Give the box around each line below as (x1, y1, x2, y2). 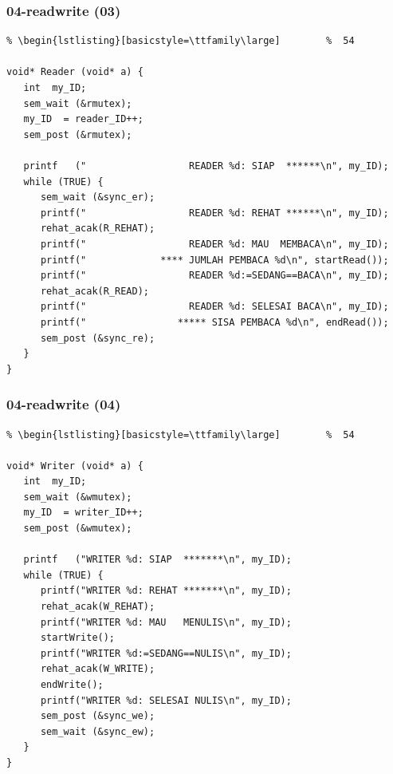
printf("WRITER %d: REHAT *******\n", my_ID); (40, 585, 292, 597)
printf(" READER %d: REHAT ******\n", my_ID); (40, 207, 389, 219)
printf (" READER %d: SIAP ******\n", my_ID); (23, 160, 389, 172)
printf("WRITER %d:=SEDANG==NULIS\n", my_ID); (40, 647, 292, 659)
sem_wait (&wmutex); (23, 491, 132, 503)
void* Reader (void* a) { (6, 66, 143, 78)
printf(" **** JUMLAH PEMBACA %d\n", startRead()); (40, 254, 389, 266)
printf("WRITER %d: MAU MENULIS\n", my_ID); (40, 616, 292, 628)
